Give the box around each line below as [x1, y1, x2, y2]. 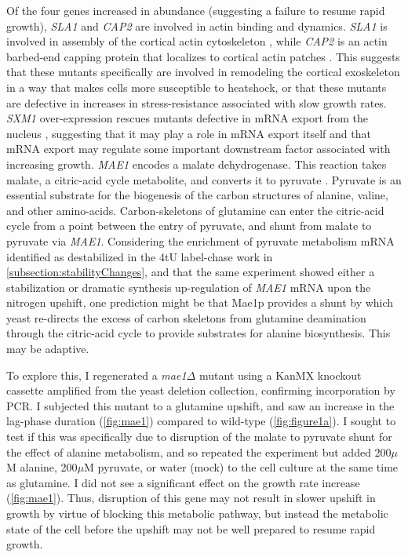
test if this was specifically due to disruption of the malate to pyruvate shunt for [6, 428, 392, 445]
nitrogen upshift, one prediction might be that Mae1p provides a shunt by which [6, 294, 394, 311]
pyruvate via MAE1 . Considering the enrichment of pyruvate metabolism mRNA [6, 232, 395, 249]
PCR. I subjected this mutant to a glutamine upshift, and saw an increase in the [6, 397, 395, 413]
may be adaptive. [6, 340, 89, 357]
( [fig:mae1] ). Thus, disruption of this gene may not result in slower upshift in [6, 490, 376, 506]
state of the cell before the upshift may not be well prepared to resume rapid [6, 520, 376, 537]
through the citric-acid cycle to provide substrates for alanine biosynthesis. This [6, 325, 391, 341]
